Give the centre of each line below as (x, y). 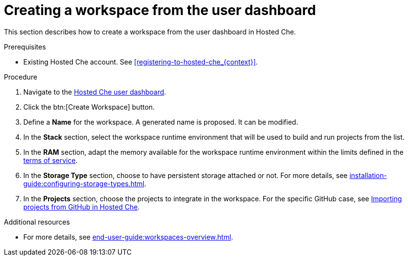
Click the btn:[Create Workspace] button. (89, 107)
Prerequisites (25, 47)
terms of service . (51, 160)
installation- (368, 175)
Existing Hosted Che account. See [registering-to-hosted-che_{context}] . (141, 62)
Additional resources (37, 222)
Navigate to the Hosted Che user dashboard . (95, 92)
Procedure (21, 77)
